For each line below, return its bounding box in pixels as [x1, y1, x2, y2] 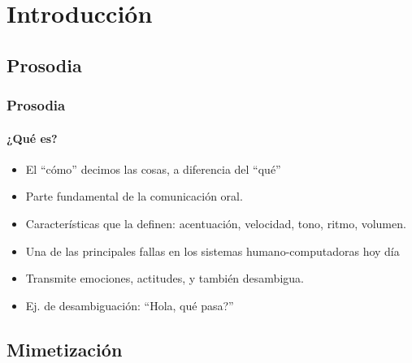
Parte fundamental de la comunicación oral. [25, 188, 243, 205]
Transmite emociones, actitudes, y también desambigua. [25, 270, 304, 287]
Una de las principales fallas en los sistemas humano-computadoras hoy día [25, 242, 400, 259]
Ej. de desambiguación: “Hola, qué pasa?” [25, 296, 234, 313]
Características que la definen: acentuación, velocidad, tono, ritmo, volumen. [25, 214, 406, 231]
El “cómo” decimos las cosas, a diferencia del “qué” [25, 160, 281, 177]
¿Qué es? [7, 129, 58, 146]
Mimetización [7, 336, 123, 361]
